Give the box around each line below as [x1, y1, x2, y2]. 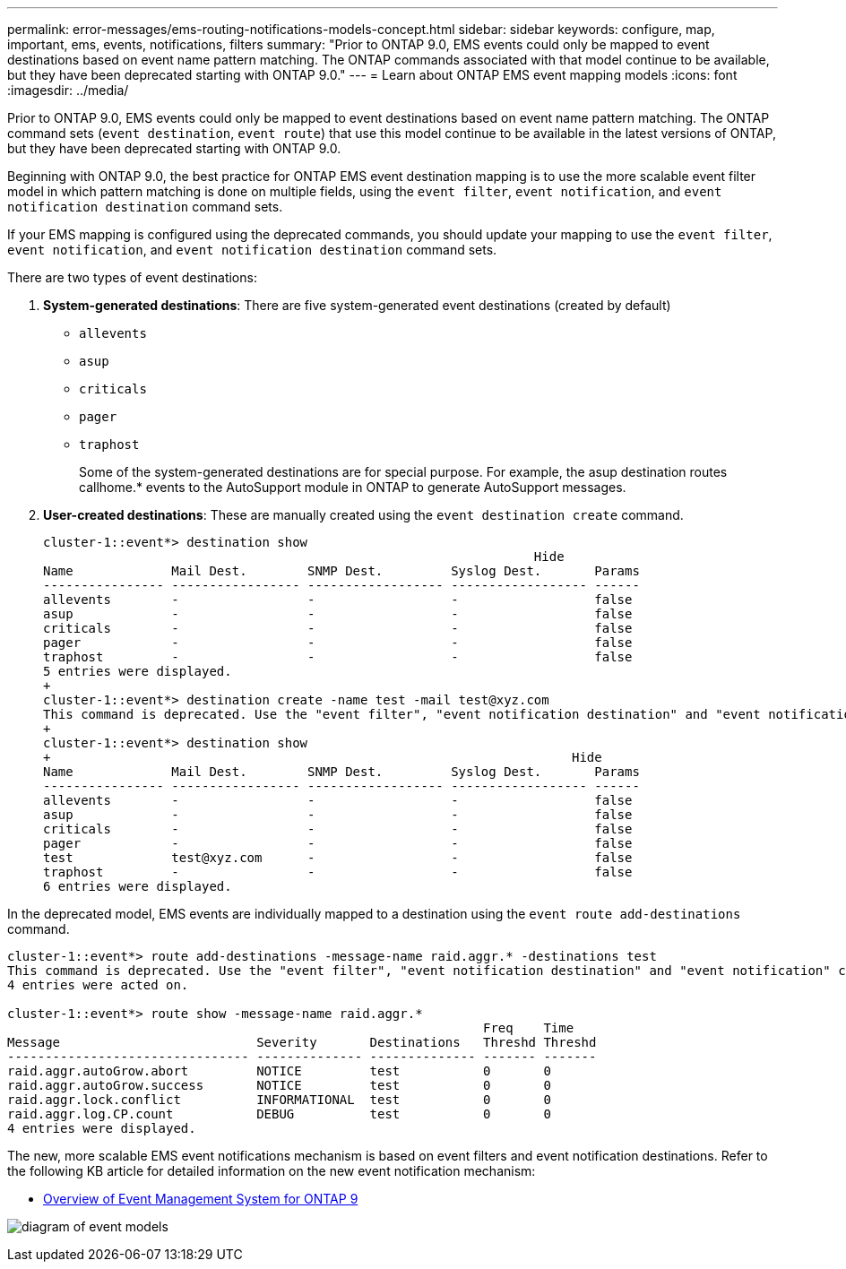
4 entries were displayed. [7, 1121, 196, 1135]
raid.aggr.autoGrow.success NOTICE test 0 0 [7, 1078, 551, 1092]
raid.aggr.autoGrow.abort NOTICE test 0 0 [7, 1064, 551, 1078]
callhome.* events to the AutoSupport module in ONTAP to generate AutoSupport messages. [79, 479, 626, 495]
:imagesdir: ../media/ [7, 82, 129, 98]
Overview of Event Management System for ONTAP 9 [43, 1191, 358, 1206]
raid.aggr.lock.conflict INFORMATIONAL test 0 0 [7, 1092, 551, 1107]
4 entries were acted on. [7, 978, 189, 992]
